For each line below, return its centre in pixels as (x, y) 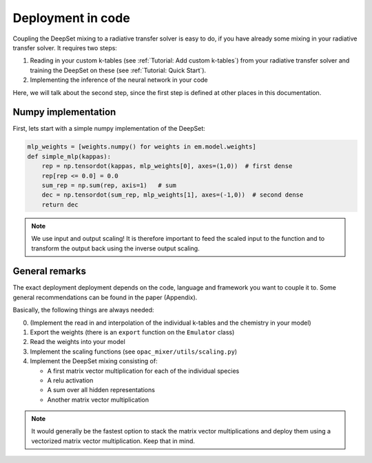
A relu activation (70, 380)
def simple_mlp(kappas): (69, 156)
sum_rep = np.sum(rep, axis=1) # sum (109, 185)
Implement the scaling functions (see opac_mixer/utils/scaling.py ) (134, 352)
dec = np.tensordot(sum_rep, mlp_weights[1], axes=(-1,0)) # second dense (173, 195)
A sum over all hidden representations (101, 390)
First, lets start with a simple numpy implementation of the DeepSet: (109, 129)
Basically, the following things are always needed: (83, 310)
